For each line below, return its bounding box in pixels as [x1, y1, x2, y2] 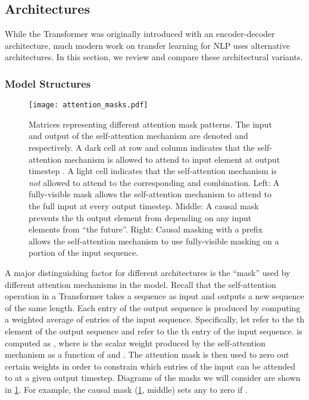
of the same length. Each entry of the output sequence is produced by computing [5, 301, 301, 314]
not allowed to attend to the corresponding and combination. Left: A [29, 176, 280, 188]
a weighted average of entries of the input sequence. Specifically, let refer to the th [5, 313, 305, 325]
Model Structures [5, 76, 91, 91]
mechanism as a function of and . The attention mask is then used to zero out [5, 348, 289, 361]
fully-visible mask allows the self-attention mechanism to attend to [29, 188, 271, 200]
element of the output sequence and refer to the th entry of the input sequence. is [5, 324, 302, 337]
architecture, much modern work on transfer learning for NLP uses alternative [5, 39, 290, 51]
